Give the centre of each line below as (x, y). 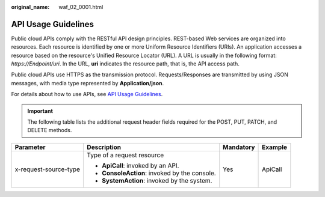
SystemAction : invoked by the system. (157, 180)
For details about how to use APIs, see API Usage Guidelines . (87, 94)
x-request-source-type (48, 169)
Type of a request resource (125, 155)
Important (40, 111)
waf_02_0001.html (81, 7)
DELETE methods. (50, 130)
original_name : (30, 7)
